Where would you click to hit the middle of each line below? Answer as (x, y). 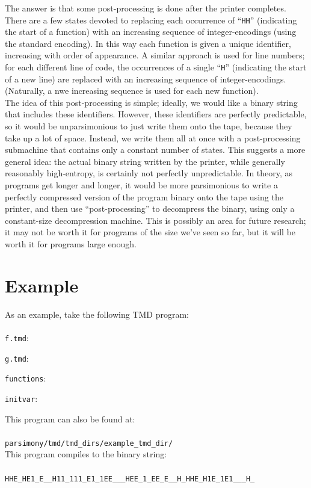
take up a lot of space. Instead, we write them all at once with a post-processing (153, 137)
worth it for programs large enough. (71, 244)
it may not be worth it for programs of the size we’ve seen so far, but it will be (150, 232)
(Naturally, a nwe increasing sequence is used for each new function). (132, 91)
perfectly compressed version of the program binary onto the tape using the (144, 196)
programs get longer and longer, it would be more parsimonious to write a (141, 185)
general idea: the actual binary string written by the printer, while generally (145, 161)
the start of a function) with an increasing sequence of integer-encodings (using (151, 32)
